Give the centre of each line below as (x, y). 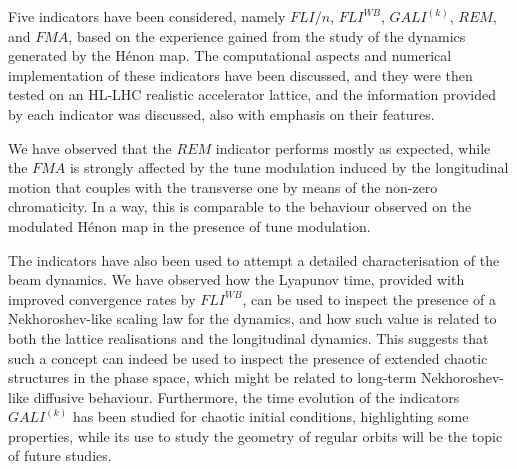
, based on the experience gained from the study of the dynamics (267, 35)
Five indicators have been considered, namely (147, 16)
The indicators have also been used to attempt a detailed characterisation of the (254, 259)
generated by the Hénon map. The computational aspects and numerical (230, 55)
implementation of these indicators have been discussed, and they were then (240, 74)
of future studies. (60, 455)
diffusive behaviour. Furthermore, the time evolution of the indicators (246, 396)
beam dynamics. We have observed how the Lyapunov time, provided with (236, 279)
